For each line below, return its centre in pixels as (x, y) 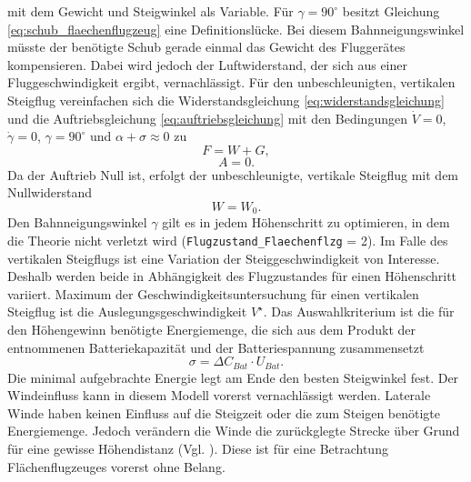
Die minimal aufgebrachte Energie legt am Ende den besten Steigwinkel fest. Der (233, 377)
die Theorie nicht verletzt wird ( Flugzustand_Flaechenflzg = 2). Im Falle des (228, 240)
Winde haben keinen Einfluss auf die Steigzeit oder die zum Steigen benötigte (224, 412)
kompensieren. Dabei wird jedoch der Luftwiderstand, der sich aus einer (208, 64)
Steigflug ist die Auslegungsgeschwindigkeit (127, 311)
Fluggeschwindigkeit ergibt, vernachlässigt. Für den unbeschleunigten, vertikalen (231, 82)
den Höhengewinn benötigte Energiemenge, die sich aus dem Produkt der (212, 330)
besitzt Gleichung (391, 11)
